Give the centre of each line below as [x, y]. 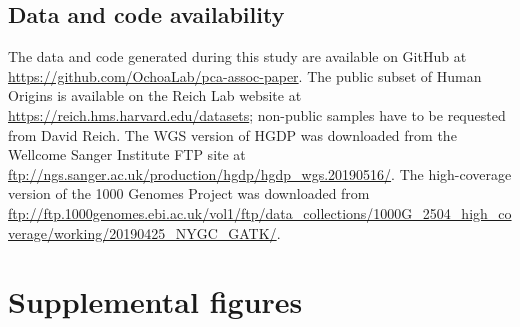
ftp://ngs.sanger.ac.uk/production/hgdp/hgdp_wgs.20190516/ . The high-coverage [260, 173]
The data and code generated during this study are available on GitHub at [237, 56]
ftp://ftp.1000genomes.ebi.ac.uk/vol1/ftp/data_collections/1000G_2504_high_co [260, 212]
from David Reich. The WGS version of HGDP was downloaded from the [232, 134]
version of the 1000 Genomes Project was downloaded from [189, 193]
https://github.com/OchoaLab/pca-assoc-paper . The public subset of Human [245, 75]
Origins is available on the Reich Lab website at [155, 95]
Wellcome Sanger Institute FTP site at [127, 154]
